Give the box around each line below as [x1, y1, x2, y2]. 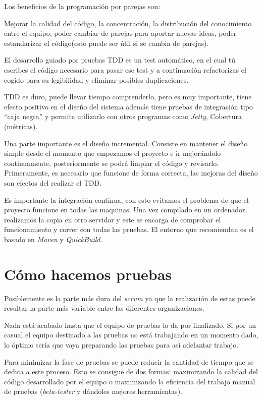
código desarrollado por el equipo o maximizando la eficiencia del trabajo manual [4, 376, 255, 386]
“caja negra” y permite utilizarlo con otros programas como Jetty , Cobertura [4, 111, 242, 122]
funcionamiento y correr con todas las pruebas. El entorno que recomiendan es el [4, 224, 254, 235]
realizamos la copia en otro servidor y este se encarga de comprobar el [4, 214, 221, 224]
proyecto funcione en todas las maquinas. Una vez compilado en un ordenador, [4, 204, 247, 215]
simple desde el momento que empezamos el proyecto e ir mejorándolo [4, 148, 221, 158]
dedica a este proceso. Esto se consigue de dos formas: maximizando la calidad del [4, 366, 258, 377]
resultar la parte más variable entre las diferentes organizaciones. [4, 303, 204, 313]
